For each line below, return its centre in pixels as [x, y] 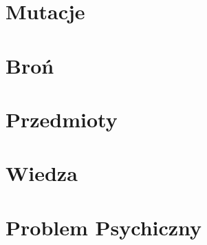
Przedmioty [62, 119]
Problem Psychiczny [104, 227]
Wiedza [42, 173]
